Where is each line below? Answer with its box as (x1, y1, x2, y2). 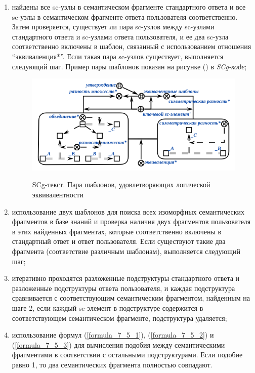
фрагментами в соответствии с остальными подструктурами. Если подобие (12, 349, 243, 360)
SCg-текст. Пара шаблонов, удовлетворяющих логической (32, 179, 210, 190)
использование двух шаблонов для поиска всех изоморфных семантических (12, 206, 245, 217)
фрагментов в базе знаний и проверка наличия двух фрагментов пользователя (12, 216, 251, 227)
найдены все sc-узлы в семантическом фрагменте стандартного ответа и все (12, 2, 246, 12)
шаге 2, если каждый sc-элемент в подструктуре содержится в (12, 302, 203, 313)
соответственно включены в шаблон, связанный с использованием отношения (12, 41, 251, 52)
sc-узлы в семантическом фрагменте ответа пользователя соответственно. (12, 11, 238, 22)
